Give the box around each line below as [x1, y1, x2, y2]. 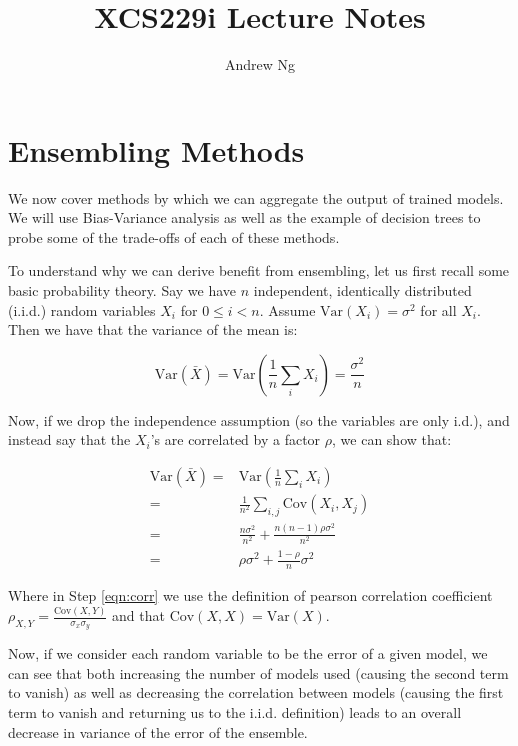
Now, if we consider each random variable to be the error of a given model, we [8, 643, 488, 664]
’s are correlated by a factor [150, 429, 321, 450]
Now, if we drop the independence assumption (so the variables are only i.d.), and [8, 409, 510, 430]
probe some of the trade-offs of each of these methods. [8, 226, 340, 247]
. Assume [259, 299, 316, 320]
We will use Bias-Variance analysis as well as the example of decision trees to [8, 207, 481, 228]
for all [420, 299, 457, 320]
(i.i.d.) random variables [8, 299, 156, 320]
